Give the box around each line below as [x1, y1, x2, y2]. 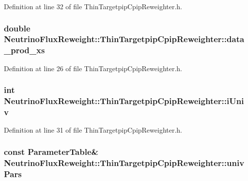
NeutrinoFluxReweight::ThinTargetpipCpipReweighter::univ [4, 156, 245, 168]
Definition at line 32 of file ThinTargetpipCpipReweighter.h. [4, 1, 183, 11]
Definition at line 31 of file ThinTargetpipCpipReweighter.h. [4, 125, 183, 135]
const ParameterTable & [4, 145, 99, 157]
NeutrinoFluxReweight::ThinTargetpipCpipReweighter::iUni [4, 95, 244, 107]
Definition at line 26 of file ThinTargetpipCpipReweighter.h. [4, 63, 183, 73]
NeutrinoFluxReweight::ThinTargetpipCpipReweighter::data [4, 33, 245, 45]
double [4, 22, 31, 34]
